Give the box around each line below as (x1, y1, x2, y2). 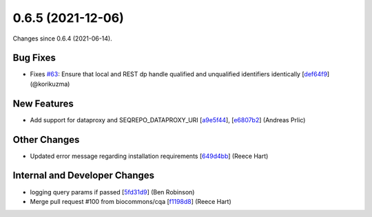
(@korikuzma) (30, 80, 70, 88)
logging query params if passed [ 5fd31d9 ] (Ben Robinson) (30, 187, 195, 196)
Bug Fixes (12, 52, 56, 64)
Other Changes (12, 134, 80, 146)
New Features (12, 98, 74, 109)
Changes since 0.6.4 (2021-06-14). (12, 34, 113, 43)
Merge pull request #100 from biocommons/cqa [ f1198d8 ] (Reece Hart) (30, 197, 232, 205)
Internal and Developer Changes (12, 170, 155, 181)
